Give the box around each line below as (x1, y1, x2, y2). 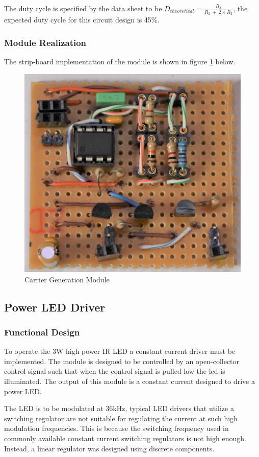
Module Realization (4, 36, 87, 49)
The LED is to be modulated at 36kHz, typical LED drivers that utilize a (4, 403, 234, 414)
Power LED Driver (4, 299, 106, 315)
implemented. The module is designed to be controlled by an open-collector (4, 355, 240, 366)
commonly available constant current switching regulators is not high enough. (4, 432, 246, 443)
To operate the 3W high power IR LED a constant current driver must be (4, 346, 236, 356)
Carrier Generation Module (24, 274, 110, 284)
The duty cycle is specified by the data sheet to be (4, 3, 162, 13)
